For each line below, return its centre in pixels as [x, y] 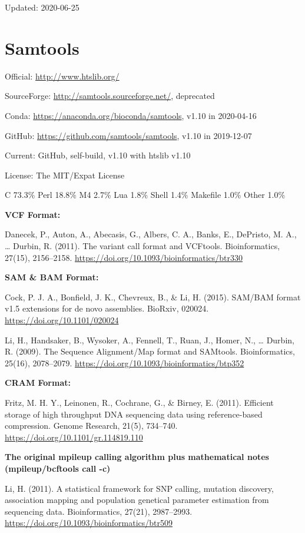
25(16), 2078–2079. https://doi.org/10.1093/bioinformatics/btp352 [125, 362]
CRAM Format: [38, 383]
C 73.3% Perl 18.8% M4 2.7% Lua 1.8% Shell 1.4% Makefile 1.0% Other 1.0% [145, 195]
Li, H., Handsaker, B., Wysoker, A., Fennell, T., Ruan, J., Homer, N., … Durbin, [150, 340]
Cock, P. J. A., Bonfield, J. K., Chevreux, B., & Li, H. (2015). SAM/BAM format [153, 297]
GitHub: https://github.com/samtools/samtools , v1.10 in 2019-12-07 [128, 135]
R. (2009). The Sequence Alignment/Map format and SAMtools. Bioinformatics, [150, 351]
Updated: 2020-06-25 [42, 7]
